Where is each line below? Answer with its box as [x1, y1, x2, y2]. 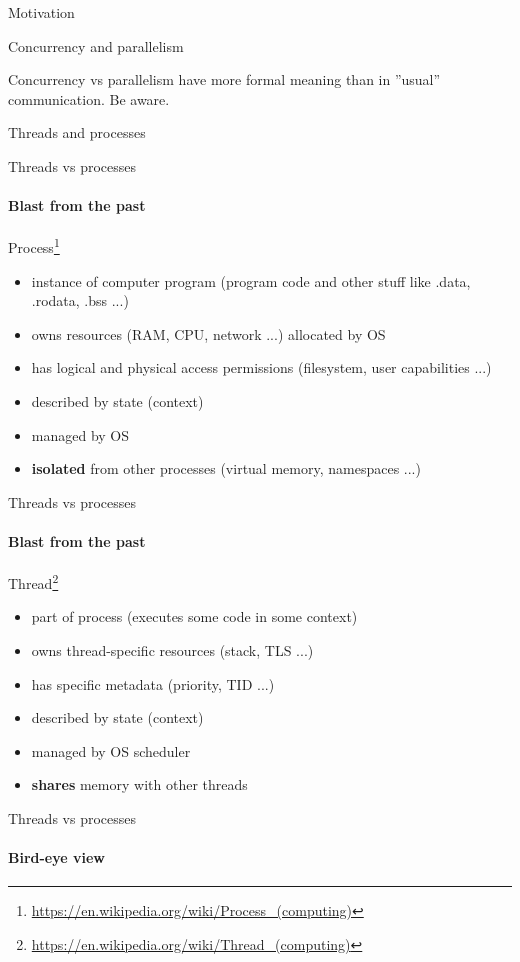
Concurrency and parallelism [8, 35, 184, 56]
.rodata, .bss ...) [31, 290, 129, 311]
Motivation [8, 2, 75, 22]
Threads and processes [8, 122, 146, 143]
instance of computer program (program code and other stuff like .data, [31, 270, 471, 291]
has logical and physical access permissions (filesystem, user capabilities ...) [31, 357, 492, 378]
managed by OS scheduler [31, 740, 191, 761]
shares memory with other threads [31, 774, 248, 795]
